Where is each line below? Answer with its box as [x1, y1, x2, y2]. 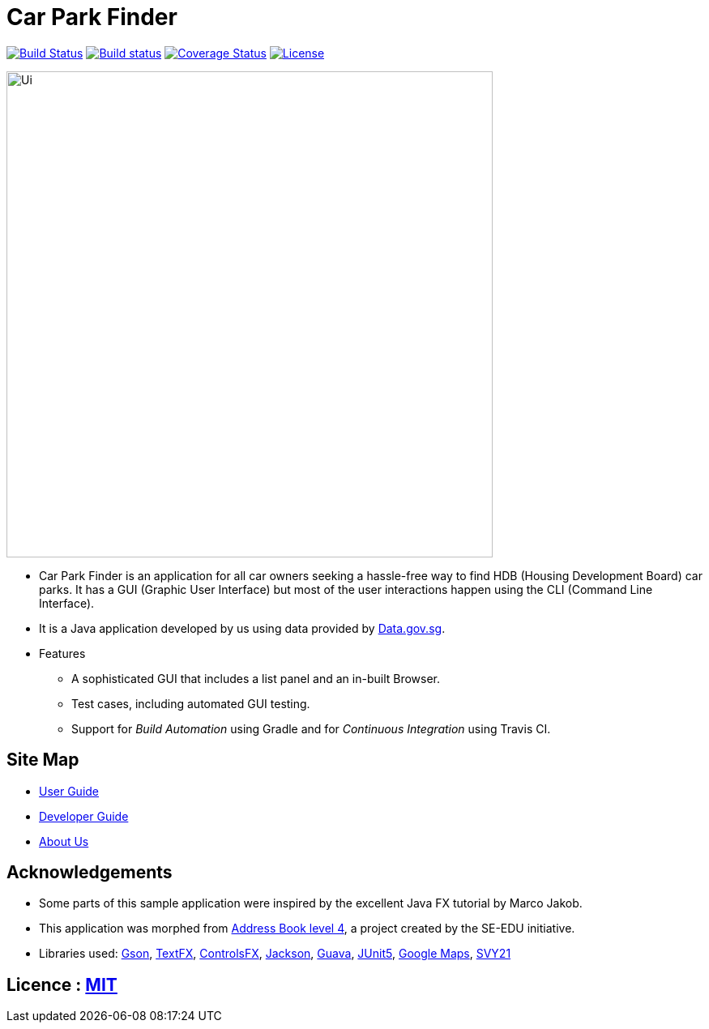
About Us [39, 834, 89, 848]
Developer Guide [39, 809, 129, 823]
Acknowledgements [6, 862, 173, 883]
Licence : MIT [6, 974, 117, 995]
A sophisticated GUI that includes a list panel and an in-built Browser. [71, 671, 441, 685]
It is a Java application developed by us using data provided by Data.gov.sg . [39, 621, 446, 635]
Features [39, 646, 86, 660]
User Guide [39, 783, 100, 798]
